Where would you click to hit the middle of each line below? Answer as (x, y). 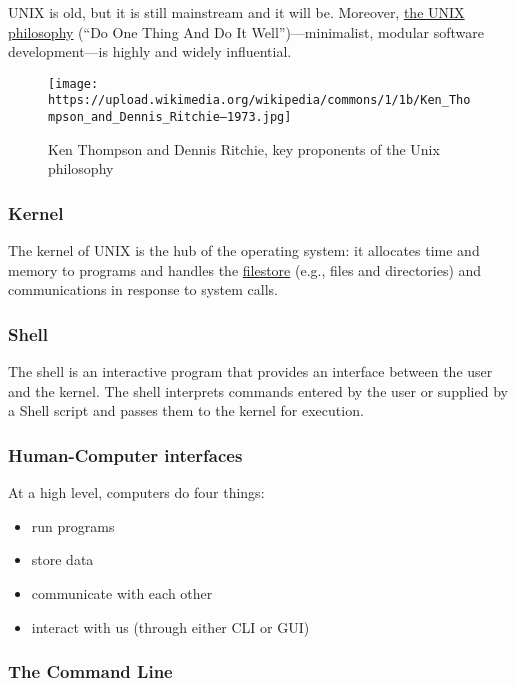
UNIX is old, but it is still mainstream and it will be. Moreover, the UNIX (236, 12)
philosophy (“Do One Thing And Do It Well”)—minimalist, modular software (246, 31)
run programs (73, 525)
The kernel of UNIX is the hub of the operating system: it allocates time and (244, 250)
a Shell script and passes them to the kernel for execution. (186, 410)
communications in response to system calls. (143, 289)
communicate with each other (122, 592)
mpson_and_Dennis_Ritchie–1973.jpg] (170, 117)
